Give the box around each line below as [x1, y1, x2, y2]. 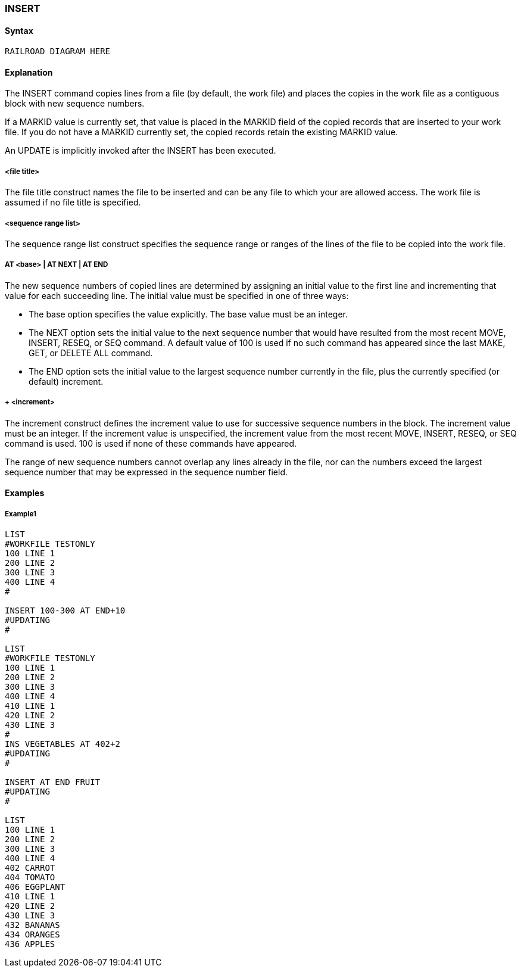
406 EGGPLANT [5, 881, 65, 892]
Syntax [5, 25, 33, 36]
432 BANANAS [5, 920, 60, 930]
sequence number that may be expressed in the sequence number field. [5, 466, 288, 477]
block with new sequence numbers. [5, 98, 145, 109]
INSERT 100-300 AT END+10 [5, 605, 126, 615]
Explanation [5, 67, 53, 77]
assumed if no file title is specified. [5, 197, 141, 208]
